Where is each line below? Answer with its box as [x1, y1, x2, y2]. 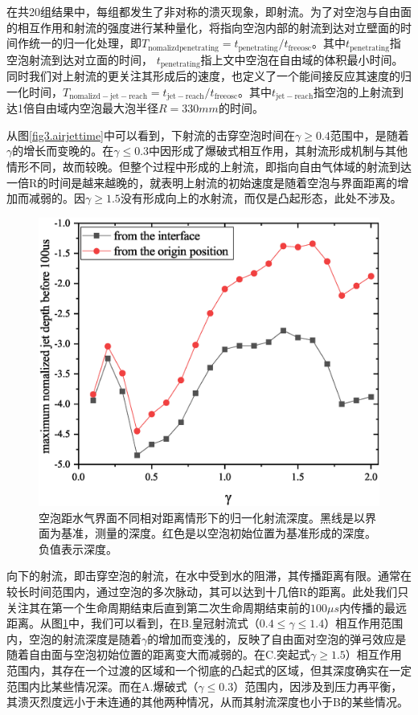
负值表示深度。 [39, 540, 117, 557]
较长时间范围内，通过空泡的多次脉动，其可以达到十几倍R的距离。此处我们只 [6, 583, 409, 600]
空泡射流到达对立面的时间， [6, 51, 153, 67]
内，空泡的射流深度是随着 [6, 630, 141, 647]
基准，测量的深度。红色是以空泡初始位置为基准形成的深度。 [60, 525, 376, 541]
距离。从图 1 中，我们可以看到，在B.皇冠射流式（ [6, 615, 260, 631]
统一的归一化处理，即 [28, 35, 141, 51]
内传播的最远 [339, 599, 408, 615]
